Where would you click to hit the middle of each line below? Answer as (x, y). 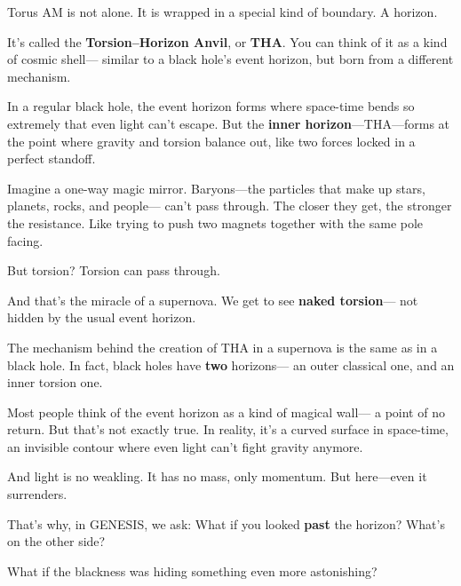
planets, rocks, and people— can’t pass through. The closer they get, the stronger (230, 206)
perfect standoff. (52, 158)
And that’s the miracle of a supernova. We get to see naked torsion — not (213, 300)
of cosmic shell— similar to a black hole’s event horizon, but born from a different (230, 59)
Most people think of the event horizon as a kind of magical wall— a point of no (226, 412)
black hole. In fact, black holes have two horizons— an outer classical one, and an (231, 364)
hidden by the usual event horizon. (102, 317)
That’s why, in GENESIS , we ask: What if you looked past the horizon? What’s (226, 523)
